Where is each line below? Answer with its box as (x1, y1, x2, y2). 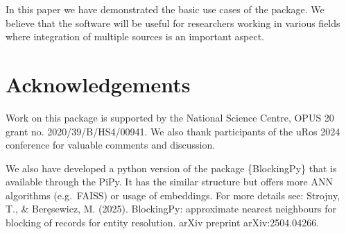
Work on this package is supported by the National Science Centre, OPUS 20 (6, 110, 334, 124)
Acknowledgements (6, 69, 191, 98)
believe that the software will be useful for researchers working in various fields (6, 15, 340, 30)
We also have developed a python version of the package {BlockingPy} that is (6, 160, 337, 175)
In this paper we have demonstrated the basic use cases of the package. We (6, 2, 325, 16)
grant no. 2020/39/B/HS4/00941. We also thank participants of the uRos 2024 (6, 124, 340, 138)
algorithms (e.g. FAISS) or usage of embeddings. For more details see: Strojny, (6, 187, 340, 202)
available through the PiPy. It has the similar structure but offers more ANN (6, 174, 333, 189)
